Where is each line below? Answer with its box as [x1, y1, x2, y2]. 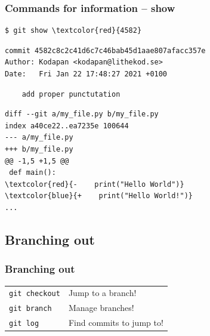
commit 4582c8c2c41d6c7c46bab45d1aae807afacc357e [5, 46, 206, 55]
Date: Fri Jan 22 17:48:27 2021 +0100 [5, 70, 168, 78]
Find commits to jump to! [68, 316, 163, 329]
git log [9, 319, 39, 328]
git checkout [9, 289, 60, 298]
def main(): [9, 168, 56, 177]
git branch [9, 304, 52, 313]
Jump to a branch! [68, 286, 137, 299]
